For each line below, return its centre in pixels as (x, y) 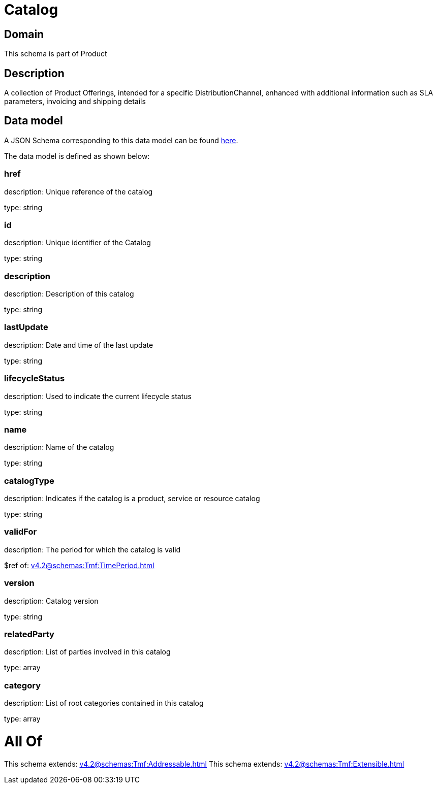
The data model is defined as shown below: (77, 156)
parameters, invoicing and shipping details (75, 102)
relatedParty (29, 634)
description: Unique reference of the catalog (79, 191)
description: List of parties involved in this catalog (87, 652)
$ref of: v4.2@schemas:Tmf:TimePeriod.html (79, 565)
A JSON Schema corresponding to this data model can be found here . (121, 140)
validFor (21, 532)
